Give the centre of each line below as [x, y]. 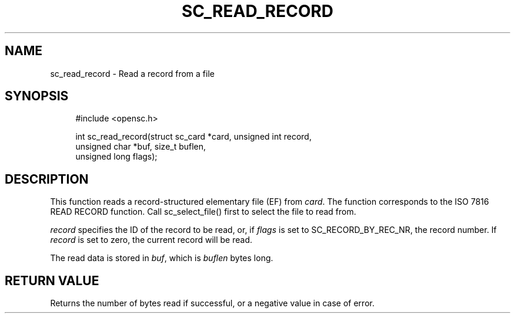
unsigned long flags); [116, 157]
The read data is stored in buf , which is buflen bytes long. [162, 258]
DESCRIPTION [47, 179]
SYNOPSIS [37, 96]
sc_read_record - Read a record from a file [132, 73]
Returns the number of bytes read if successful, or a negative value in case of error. [212, 303]
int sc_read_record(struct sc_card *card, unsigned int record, [193, 137]
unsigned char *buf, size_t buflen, [141, 147]
